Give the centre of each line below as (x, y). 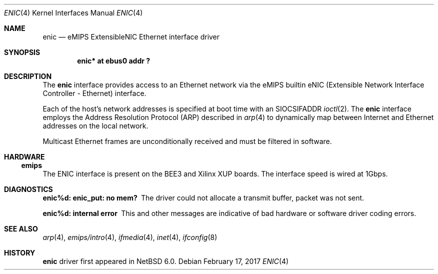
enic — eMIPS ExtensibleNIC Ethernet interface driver (131, 37)
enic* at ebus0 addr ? (114, 61)
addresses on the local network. (95, 126)
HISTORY (20, 253)
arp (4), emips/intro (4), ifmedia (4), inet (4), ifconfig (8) (130, 237)
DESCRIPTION (28, 76)
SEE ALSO (21, 229)
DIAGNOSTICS (28, 189)
